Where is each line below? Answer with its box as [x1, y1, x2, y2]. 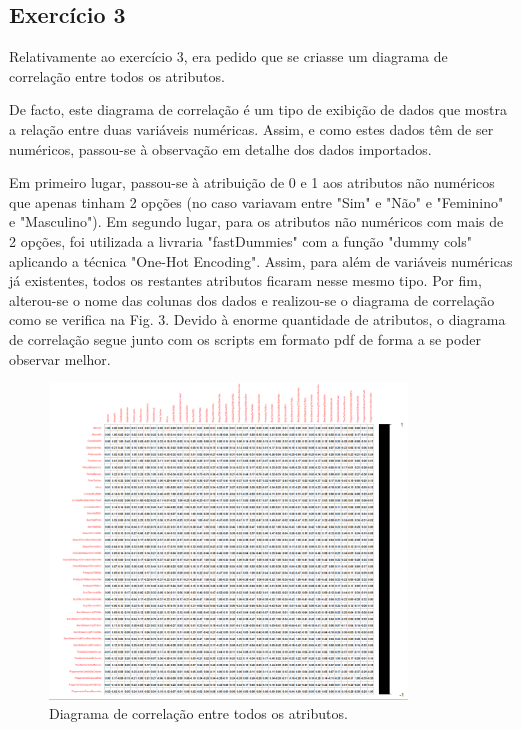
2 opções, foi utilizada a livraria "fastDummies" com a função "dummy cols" [9, 230, 472, 251]
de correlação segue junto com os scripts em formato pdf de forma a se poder [9, 328, 481, 349]
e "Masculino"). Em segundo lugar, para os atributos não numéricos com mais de [9, 211, 504, 232]
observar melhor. [9, 348, 111, 369]
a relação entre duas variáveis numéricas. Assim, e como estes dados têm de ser [9, 118, 494, 139]
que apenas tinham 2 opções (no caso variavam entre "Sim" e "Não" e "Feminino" [9, 191, 504, 212]
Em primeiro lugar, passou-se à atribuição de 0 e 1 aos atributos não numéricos [9, 172, 495, 193]
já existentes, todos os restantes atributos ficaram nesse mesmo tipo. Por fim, [9, 270, 482, 291]
